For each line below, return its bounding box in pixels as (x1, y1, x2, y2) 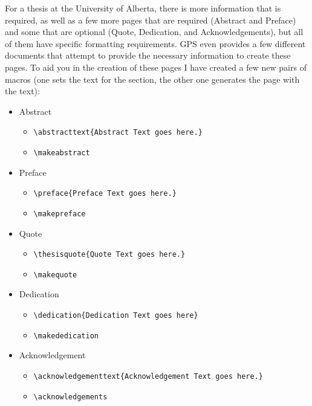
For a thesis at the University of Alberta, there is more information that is (5, 2, 281, 14)
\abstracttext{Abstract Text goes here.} (33, 128, 203, 137)
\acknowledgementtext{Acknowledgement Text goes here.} (33, 372, 264, 381)
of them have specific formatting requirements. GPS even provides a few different (5, 37, 306, 50)
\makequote (33, 270, 77, 279)
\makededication (33, 331, 99, 340)
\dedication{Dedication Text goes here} (33, 311, 198, 320)
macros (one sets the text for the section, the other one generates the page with (5, 72, 300, 85)
